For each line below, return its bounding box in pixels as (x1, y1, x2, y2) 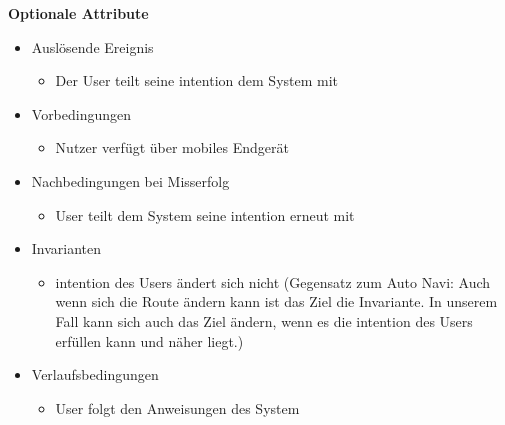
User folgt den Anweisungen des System (55, 397, 300, 418)
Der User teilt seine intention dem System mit (55, 70, 339, 91)
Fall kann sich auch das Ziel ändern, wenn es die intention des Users (55, 310, 473, 331)
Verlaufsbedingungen (31, 364, 159, 385)
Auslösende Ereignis (31, 36, 154, 57)
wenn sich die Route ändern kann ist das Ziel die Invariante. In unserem (55, 291, 498, 312)
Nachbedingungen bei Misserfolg (31, 170, 230, 191)
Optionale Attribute (8, 3, 149, 23)
